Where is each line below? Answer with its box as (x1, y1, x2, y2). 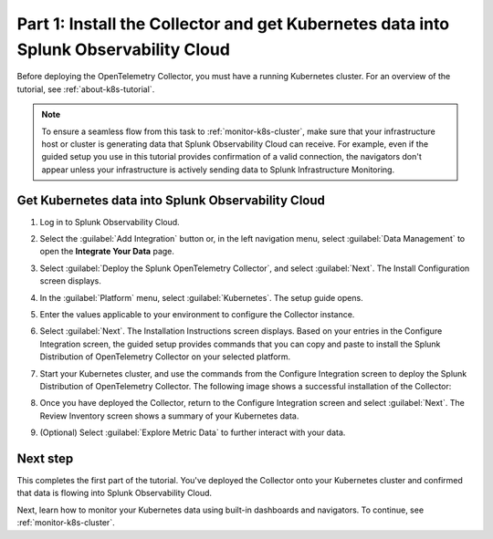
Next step (16, 451, 74, 466)
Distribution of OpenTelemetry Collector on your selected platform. (39, 351, 291, 362)
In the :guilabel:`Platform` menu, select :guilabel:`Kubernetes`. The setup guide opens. (39, 292, 364, 303)
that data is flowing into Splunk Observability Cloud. (16, 488, 213, 499)
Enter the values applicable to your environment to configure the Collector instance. (39, 308, 355, 319)
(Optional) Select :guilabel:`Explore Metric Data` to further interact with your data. (39, 427, 346, 438)
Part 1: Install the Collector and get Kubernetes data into (16, 14, 450, 34)
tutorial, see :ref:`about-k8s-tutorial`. (16, 83, 155, 95)
